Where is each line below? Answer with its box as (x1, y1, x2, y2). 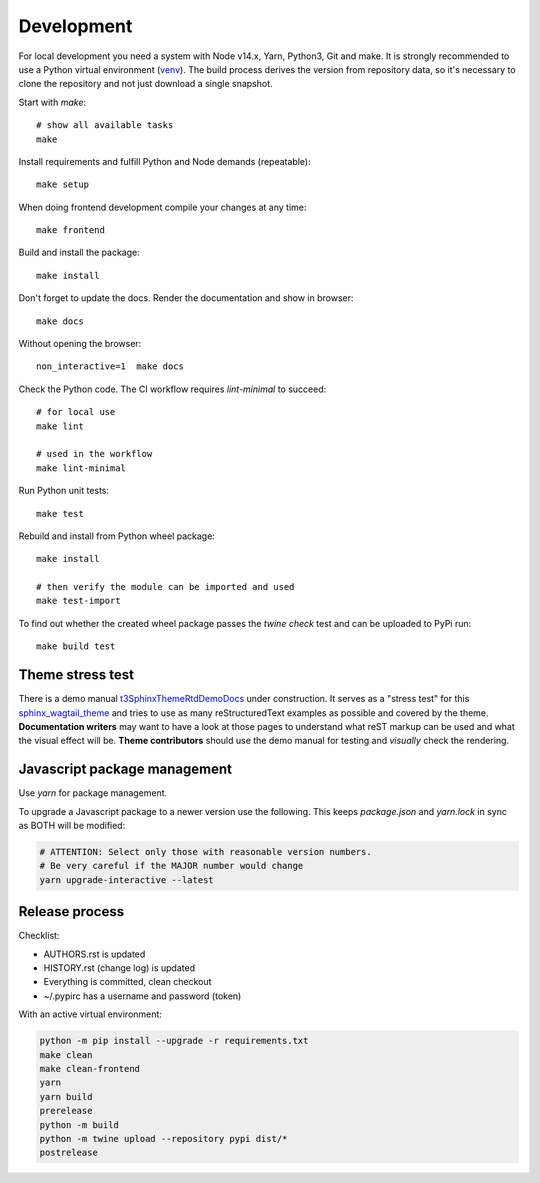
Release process (18, 903, 125, 920)
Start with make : (18, 96, 87, 108)
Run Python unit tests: (18, 485, 110, 497)
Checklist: (18, 930, 60, 942)
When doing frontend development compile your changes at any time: (18, 201, 307, 213)
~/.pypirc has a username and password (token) (43, 990, 242, 1002)
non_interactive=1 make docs (36, 361, 185, 372)
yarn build (39, 1091, 93, 1102)
